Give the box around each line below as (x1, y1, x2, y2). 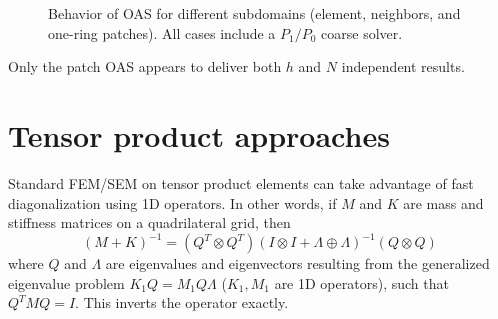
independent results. (341, 56, 465, 77)
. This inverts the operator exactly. (75, 292, 289, 313)
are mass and (403, 192, 484, 213)
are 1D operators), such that (274, 272, 449, 293)
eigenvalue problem (8, 272, 125, 293)
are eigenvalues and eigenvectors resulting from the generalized (105, 253, 490, 274)
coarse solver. (321, 22, 403, 43)
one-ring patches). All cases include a (48, 22, 276, 43)
